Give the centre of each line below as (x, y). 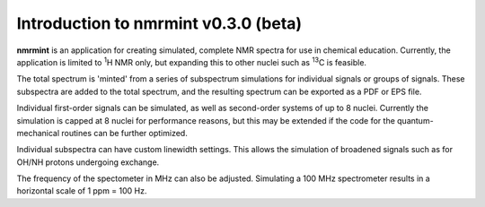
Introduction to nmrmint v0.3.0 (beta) (159, 23)
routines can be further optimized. (124, 133)
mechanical (38, 133)
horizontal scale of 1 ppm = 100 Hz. (82, 191)
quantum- (415, 120)
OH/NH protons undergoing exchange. (88, 162)
